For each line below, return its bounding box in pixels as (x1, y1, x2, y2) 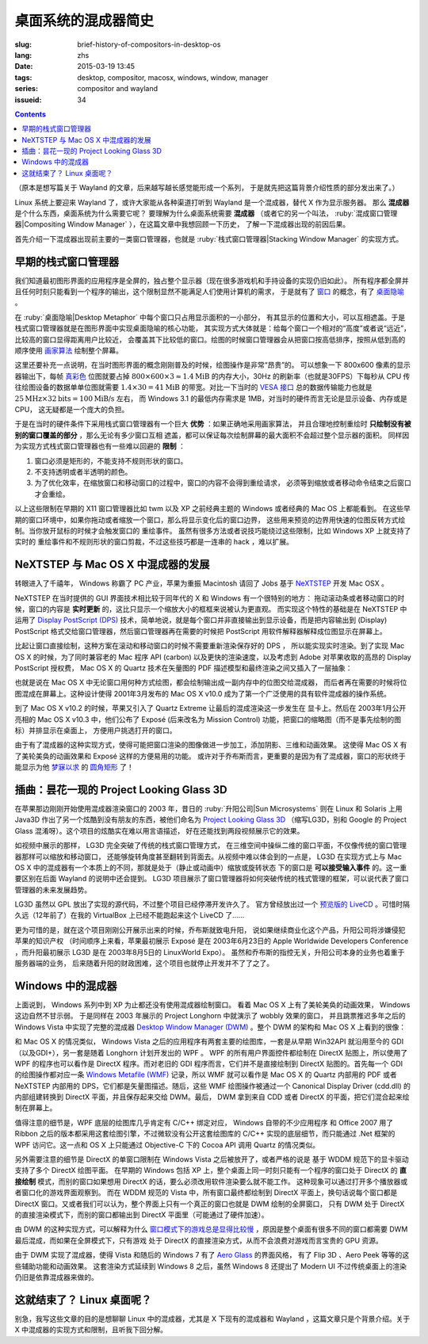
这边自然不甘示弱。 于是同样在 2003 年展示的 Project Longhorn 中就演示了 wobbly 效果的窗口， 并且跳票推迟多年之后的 (14, 1011, 406, 1021)
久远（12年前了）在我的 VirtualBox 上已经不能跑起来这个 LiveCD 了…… (14, 911, 245, 920)
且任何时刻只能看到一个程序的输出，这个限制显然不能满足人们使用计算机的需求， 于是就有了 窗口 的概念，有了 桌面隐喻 (14, 287, 404, 296)
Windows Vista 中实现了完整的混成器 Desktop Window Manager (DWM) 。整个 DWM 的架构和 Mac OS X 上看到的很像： (14, 1022, 407, 1032)
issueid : (14, 95, 42, 105)
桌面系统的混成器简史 (14, 12, 155, 29)
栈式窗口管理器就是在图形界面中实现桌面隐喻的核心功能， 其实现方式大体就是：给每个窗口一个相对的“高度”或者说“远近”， (14, 323, 411, 333)
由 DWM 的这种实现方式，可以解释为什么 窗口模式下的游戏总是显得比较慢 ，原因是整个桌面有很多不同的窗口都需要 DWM (14, 1224, 408, 1234)
